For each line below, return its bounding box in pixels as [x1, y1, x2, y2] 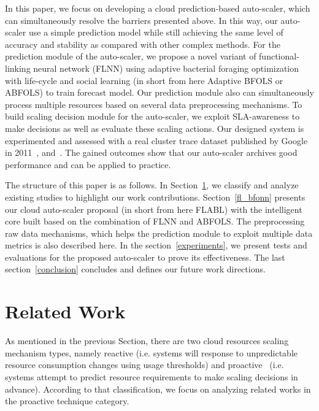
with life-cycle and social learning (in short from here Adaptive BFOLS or [5, 74, 283, 86]
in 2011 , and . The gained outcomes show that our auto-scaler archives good [5, 146, 298, 159]
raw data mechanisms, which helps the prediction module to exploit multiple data [5, 226, 313, 239]
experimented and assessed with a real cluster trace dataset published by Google [5, 134, 308, 147]
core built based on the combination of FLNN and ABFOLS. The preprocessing [5, 215, 305, 228]
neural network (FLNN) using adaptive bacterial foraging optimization [33, 61, 299, 74]
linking [5, 61, 31, 74]
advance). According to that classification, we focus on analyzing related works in [5, 382, 311, 395]
